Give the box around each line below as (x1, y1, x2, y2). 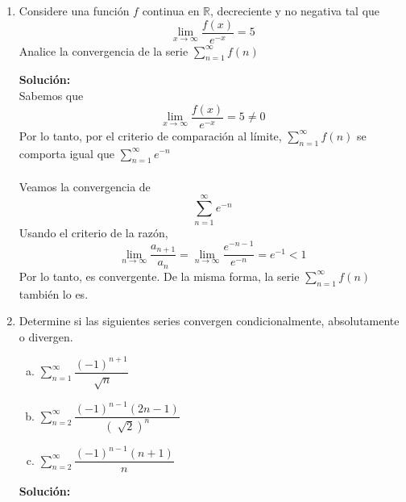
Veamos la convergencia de (19, 178, 151, 195)
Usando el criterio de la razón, (19, 224, 168, 241)
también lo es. (19, 285, 89, 302)
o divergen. (19, 328, 73, 345)
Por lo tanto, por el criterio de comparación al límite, (19, 127, 282, 144)
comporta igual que (19, 144, 115, 161)
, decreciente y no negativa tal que (210, 2, 380, 19)
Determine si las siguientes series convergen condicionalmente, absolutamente (19, 312, 400, 329)
